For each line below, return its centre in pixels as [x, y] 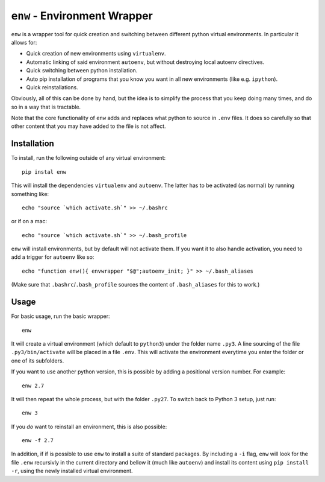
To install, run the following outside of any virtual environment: [88, 158]
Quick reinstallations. [52, 87]
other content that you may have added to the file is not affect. [88, 126]
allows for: [24, 42]
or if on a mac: [29, 221]
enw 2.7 [33, 385]
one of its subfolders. [38, 360]
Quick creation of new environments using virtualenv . [96, 54]
